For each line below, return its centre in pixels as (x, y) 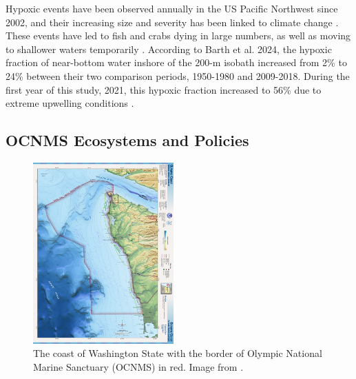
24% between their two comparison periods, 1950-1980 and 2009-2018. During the (178, 75)
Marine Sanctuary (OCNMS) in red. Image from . (138, 366)
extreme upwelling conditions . (70, 103)
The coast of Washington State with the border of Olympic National (178, 353)
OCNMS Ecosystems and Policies (127, 140)
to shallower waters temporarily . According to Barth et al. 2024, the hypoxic (169, 49)
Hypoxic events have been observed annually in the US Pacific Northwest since (172, 8)
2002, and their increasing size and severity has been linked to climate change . (172, 22)
